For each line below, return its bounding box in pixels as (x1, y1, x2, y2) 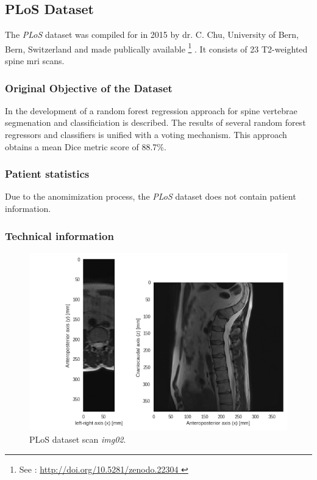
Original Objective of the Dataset (5, 80, 173, 95)
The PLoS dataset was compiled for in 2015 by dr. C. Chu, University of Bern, (5, 28, 299, 41)
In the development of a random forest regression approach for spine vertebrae (5, 104, 297, 117)
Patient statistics (5, 166, 90, 181)
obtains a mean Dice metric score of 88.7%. (5, 140, 166, 153)
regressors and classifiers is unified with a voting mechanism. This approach (5, 128, 287, 141)
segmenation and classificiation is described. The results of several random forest (5, 116, 306, 129)
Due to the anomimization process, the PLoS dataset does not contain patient (5, 190, 296, 203)
